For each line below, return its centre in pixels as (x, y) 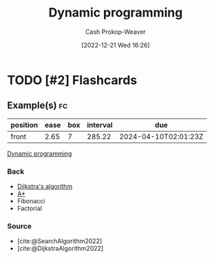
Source (20, 226)
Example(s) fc (38, 106)
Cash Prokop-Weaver (116, 32)
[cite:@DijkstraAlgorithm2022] (60, 249)
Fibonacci (31, 201)
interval (100, 125)
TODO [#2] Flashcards (72, 80)
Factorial (30, 209)
